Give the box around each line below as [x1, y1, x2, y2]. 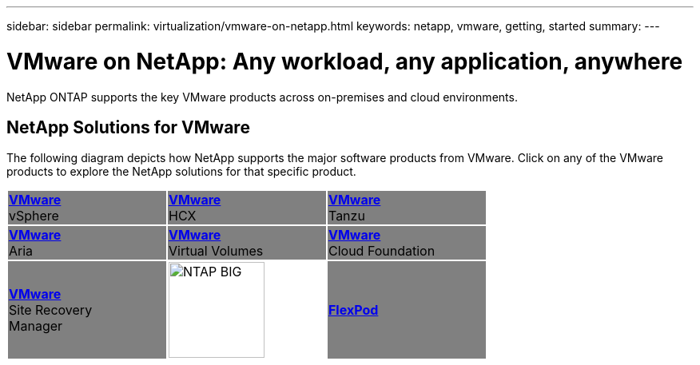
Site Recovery [9, 302, 93, 319]
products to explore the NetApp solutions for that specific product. [6, 165, 356, 179]
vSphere [9, 208, 59, 224]
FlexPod [328, 302, 379, 319]
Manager [9, 318, 63, 335]
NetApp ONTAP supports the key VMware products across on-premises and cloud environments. [6, 89, 518, 104]
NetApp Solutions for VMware [6, 117, 250, 137]
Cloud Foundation [328, 243, 436, 260]
